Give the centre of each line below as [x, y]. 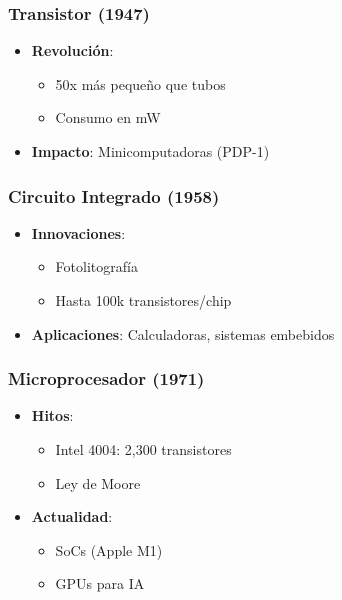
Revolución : [72, 50]
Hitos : [52, 415]
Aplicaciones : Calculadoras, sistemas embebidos [183, 333]
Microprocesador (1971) [106, 378]
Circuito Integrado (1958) [114, 195]
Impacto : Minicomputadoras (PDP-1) [150, 151]
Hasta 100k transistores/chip [143, 300]
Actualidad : [72, 516]
